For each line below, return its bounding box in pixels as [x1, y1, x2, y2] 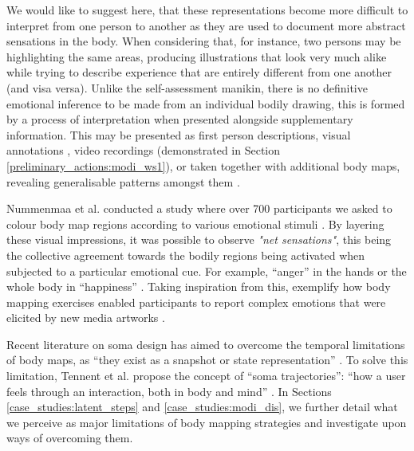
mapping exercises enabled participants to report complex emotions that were [6, 293, 386, 310]
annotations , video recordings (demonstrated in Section [6, 142, 280, 159]
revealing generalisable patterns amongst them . [6, 173, 240, 190]
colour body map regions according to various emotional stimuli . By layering [6, 215, 384, 232]
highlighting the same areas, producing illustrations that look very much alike [6, 48, 387, 65]
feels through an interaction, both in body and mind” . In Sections [6, 382, 332, 399]
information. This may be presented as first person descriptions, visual [6, 126, 351, 143]
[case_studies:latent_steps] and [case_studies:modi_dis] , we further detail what [6, 398, 398, 415]
